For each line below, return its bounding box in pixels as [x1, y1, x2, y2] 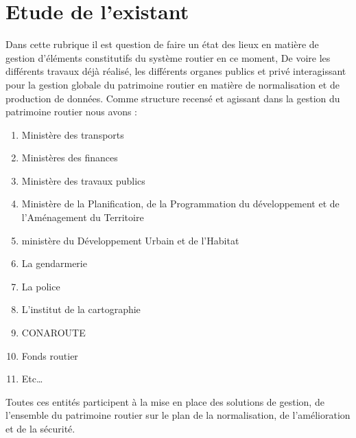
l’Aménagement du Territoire [21, 210, 144, 224]
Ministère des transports [21, 127, 124, 141]
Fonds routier [21, 348, 78, 362]
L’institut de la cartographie [21, 302, 141, 316]
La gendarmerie [21, 256, 87, 270]
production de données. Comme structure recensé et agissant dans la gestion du [5, 91, 340, 105]
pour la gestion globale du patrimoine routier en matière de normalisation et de [5, 77, 340, 91]
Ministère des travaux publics [21, 173, 145, 187]
